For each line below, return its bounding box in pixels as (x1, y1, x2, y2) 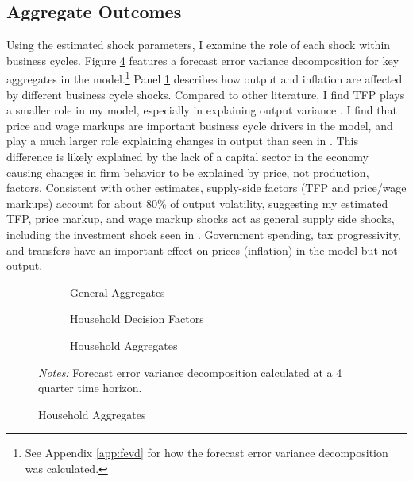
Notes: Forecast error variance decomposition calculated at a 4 (38, 364, 342, 380)
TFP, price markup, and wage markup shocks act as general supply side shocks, (6, 210, 395, 227)
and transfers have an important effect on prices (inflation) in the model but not (6, 241, 398, 258)
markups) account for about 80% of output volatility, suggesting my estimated (6, 194, 388, 211)
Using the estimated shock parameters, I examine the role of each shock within (6, 37, 391, 53)
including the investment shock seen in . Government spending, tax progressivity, (6, 225, 401, 242)
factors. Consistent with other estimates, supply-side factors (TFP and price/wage (6, 179, 407, 196)
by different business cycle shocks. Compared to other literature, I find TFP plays (6, 86, 405, 102)
